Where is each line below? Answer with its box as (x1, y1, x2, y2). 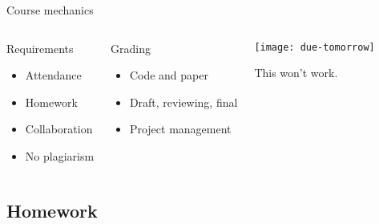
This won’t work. (254, 64, 338, 81)
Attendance (25, 67, 82, 83)
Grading (111, 39, 151, 56)
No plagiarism (25, 147, 95, 164)
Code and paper (129, 67, 208, 83)
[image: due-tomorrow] (254, 41, 375, 53)
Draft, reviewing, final (129, 93, 238, 110)
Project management (129, 120, 232, 137)
